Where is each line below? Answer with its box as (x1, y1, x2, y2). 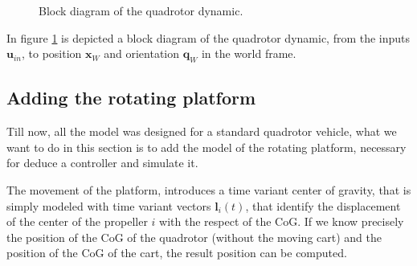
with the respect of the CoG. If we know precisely (159, 213, 404, 230)
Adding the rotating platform (6, 85, 256, 110)
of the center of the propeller (6, 213, 148, 230)
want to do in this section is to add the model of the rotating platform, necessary (6, 138, 407, 155)
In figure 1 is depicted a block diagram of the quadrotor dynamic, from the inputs (6, 29, 411, 46)
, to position (22, 45, 82, 62)
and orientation (104, 45, 180, 62)
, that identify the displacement (245, 197, 401, 214)
